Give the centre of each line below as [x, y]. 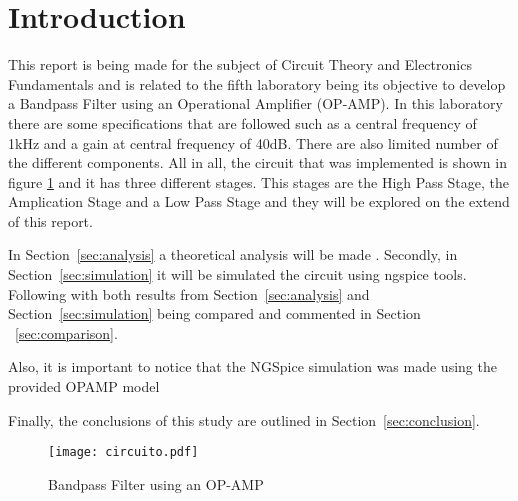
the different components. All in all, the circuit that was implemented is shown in [257, 162]
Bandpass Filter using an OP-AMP [156, 483]
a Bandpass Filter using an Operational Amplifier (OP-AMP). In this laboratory [255, 103]
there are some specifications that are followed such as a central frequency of [242, 122]
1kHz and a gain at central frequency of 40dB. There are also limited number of [253, 142]
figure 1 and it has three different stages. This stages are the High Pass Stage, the [259, 181]
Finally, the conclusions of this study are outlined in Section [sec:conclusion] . [244, 419]
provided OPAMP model [84, 386]
